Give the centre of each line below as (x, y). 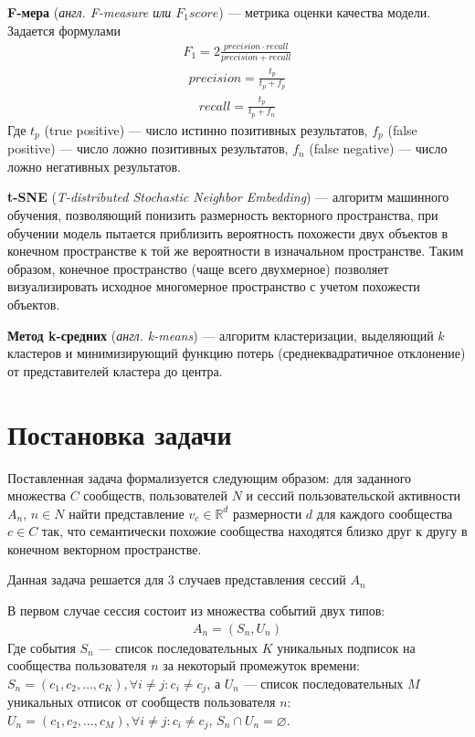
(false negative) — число (378, 148)
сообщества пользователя (77, 665)
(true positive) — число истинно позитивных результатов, (206, 129)
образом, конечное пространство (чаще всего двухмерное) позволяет (198, 268)
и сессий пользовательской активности (354, 495)
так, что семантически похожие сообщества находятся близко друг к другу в (254, 531)
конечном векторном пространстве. (105, 548)
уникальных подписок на (346, 647)
